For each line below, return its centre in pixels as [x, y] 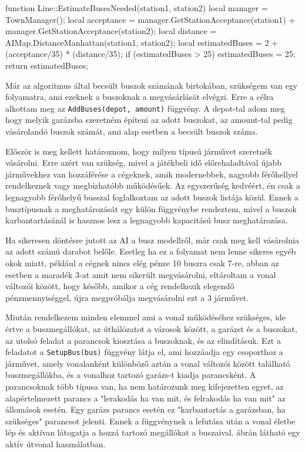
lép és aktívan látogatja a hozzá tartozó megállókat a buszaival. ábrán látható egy [153, 432]
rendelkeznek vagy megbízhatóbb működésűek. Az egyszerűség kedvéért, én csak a [153, 185]
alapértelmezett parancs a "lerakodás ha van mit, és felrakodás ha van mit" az [145, 398]
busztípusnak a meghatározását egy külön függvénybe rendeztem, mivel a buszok [151, 208]
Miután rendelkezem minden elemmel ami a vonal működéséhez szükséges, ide [146, 317]
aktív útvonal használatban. [56, 443]
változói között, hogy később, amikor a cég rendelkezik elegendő [120, 286]
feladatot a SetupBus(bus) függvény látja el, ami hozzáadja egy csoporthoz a [144, 352]
